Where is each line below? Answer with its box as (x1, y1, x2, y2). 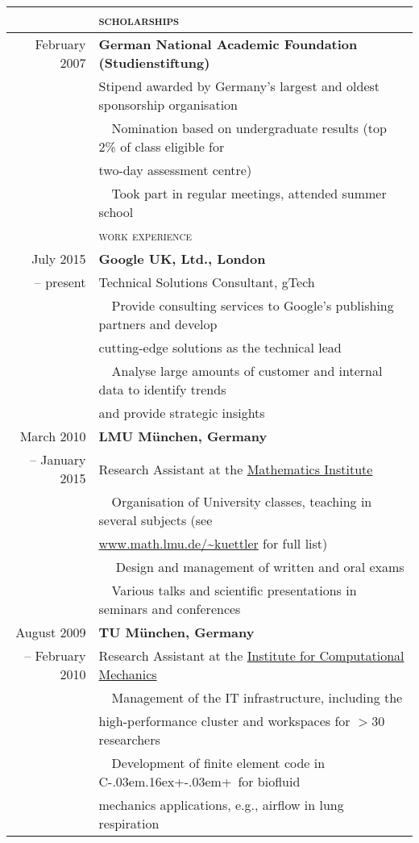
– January (29, 450, 86, 469)
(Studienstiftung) (98, 53, 210, 72)
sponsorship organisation (98, 95, 238, 114)
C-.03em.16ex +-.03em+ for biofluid (98, 772, 301, 791)
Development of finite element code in (111, 753, 326, 772)
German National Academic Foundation (98, 35, 358, 53)
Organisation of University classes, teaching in (111, 492, 372, 511)
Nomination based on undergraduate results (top (111, 119, 387, 137)
